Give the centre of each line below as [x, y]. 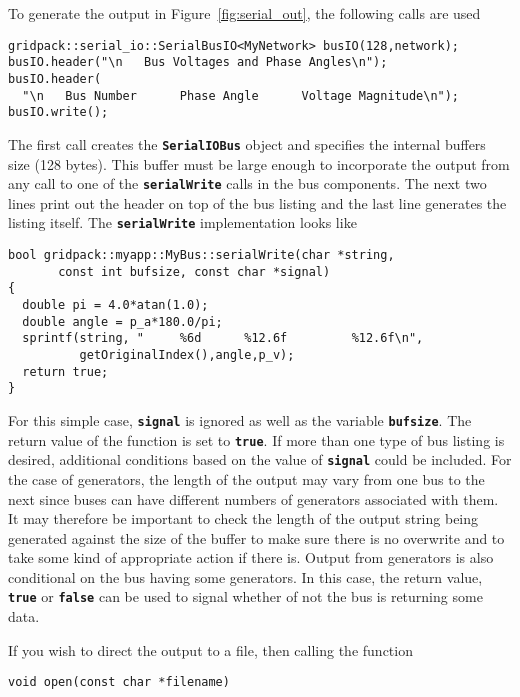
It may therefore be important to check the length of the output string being [243, 518]
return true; [65, 371]
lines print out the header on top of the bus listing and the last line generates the [257, 202]
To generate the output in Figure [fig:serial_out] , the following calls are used [244, 13]
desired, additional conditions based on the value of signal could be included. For [260, 459]
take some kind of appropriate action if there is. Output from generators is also [251, 557]
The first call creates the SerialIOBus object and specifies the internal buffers [247, 143]
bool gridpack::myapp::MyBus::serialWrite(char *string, [201, 255]
